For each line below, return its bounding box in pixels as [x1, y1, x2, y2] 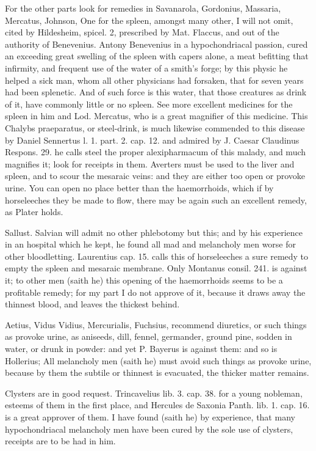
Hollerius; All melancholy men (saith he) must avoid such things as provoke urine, [5, 354, 312, 367]
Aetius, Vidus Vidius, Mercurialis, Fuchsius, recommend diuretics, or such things [5, 318, 307, 331]
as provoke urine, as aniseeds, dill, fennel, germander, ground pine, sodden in [5, 330, 292, 343]
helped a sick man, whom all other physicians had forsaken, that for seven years [5, 73, 304, 86]
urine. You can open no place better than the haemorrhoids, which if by [5, 181, 274, 194]
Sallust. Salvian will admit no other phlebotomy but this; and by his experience [5, 226, 303, 238]
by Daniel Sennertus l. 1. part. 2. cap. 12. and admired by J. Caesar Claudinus [5, 133, 300, 146]
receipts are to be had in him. [5, 435, 116, 447]
